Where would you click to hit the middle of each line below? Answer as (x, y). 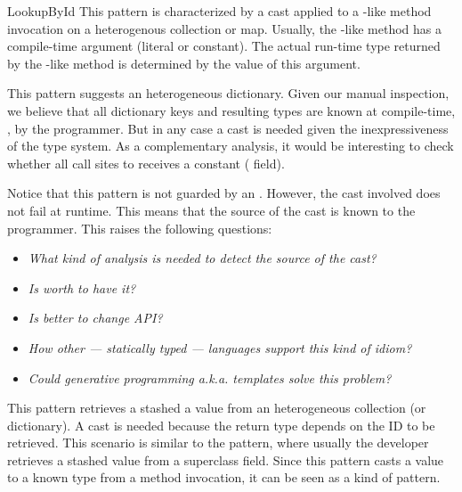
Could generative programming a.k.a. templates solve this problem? (210, 377)
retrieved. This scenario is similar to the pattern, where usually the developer (218, 443)
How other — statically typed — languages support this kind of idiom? (220, 347)
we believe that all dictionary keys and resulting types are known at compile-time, (231, 110)
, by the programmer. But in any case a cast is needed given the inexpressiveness (228, 128)
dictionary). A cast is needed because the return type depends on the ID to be (221, 425)
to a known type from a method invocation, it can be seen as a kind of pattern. (224, 477)
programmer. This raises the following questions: (140, 228)
